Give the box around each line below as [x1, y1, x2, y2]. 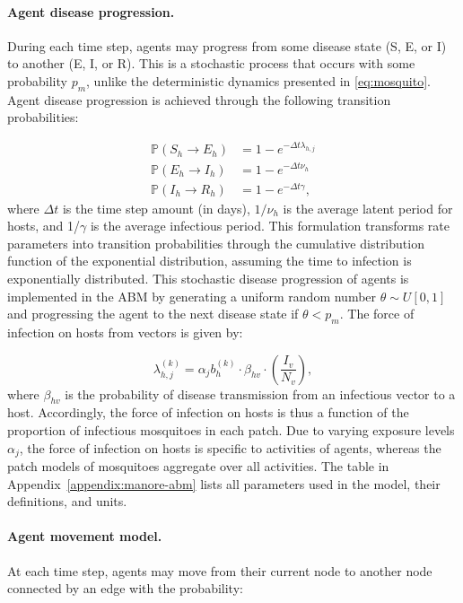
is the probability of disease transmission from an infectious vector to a [65, 384, 456, 403]
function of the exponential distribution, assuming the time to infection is [7, 251, 412, 270]
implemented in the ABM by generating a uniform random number [7, 286, 377, 305]
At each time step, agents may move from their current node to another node [7, 561, 432, 580]
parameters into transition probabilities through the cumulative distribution [7, 233, 424, 252]
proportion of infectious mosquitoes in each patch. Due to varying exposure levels [7, 421, 455, 440]
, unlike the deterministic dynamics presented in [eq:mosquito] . [86, 71, 431, 90]
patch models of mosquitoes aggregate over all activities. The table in [7, 457, 389, 476]
